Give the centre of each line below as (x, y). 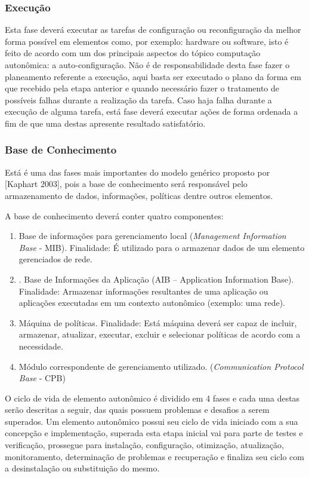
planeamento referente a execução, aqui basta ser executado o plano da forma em (153, 76)
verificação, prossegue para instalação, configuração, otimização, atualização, (144, 445)
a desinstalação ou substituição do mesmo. (82, 468)
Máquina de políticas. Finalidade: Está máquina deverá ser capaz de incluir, (158, 322)
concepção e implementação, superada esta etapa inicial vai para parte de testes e (154, 433)
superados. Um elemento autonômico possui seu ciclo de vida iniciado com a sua (152, 421)
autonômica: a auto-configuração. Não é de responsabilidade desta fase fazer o (147, 65)
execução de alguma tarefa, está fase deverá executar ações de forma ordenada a (152, 111)
